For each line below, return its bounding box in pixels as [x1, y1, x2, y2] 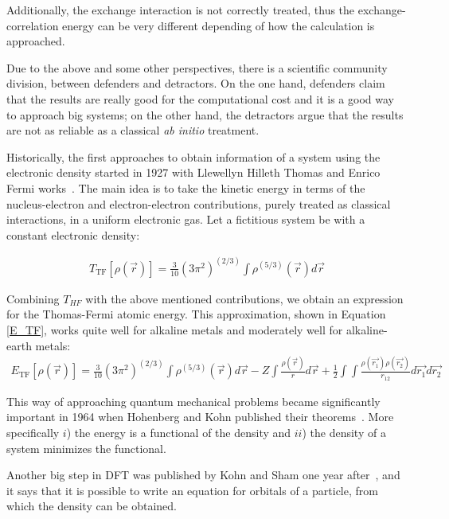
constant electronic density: [6, 226, 140, 243]
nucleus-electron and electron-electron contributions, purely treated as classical [6, 195, 391, 212]
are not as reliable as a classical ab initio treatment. [6, 122, 260, 139]
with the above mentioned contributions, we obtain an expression [85, 290, 404, 306]
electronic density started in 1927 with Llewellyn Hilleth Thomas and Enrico [6, 164, 381, 181]
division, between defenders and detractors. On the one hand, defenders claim [6, 75, 385, 92]
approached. [6, 33, 65, 49]
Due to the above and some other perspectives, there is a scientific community [6, 59, 388, 76]
